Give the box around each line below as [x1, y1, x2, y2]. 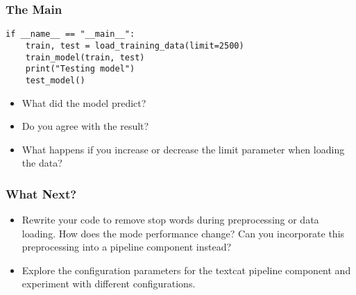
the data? [22, 155, 62, 170]
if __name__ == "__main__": [6, 29, 135, 40]
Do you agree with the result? [22, 119, 149, 133]
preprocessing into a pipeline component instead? [22, 239, 232, 254]
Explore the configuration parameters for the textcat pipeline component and [22, 262, 351, 277]
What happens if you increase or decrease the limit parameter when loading [22, 142, 345, 156]
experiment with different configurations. [22, 276, 196, 291]
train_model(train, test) [25, 52, 145, 62]
